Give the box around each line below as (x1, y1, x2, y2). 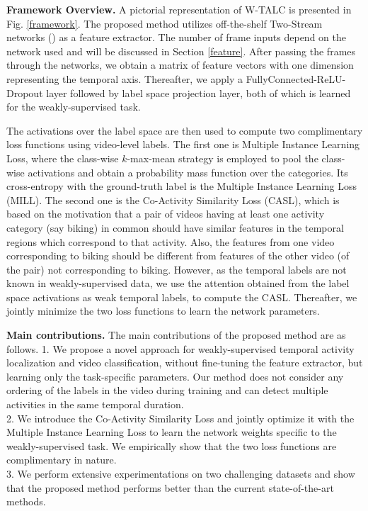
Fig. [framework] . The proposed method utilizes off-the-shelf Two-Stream (6, 16, 323, 30)
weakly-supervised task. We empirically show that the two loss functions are (6, 438, 337, 453)
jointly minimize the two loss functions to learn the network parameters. (6, 303, 320, 318)
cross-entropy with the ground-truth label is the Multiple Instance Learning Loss (6, 179, 357, 193)
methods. (6, 494, 46, 509)
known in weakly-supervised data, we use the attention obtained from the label (6, 276, 350, 291)
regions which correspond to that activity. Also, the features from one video (6, 234, 335, 249)
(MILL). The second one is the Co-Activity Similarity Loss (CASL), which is (6, 192, 340, 207)
